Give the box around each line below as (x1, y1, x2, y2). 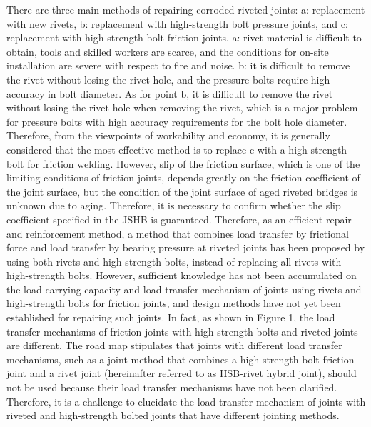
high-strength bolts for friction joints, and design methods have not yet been (6, 296, 341, 311)
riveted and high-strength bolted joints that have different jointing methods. (6, 408, 340, 423)
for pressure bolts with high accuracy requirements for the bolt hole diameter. (6, 114, 347, 129)
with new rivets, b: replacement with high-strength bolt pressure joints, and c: (6, 16, 348, 31)
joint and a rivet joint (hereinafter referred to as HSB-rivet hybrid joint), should (6, 366, 357, 381)
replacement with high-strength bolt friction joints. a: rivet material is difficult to (6, 30, 362, 45)
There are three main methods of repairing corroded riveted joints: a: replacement (6, 2, 365, 16)
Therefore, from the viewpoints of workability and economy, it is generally (6, 128, 330, 143)
